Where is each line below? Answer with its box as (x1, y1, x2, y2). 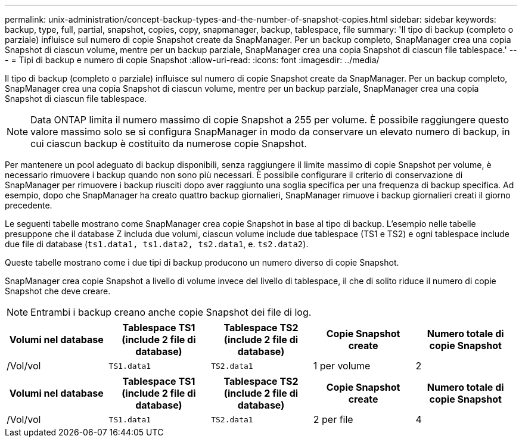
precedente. (5, 200, 52, 210)
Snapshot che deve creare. (5, 286, 111, 296)
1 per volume (313, 360, 371, 372)
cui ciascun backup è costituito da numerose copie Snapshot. (30, 138, 307, 150)
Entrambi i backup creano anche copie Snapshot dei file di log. (30, 306, 312, 318)
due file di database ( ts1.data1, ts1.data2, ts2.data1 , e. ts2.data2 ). (5, 239, 309, 249)
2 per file (313, 413, 353, 425)
